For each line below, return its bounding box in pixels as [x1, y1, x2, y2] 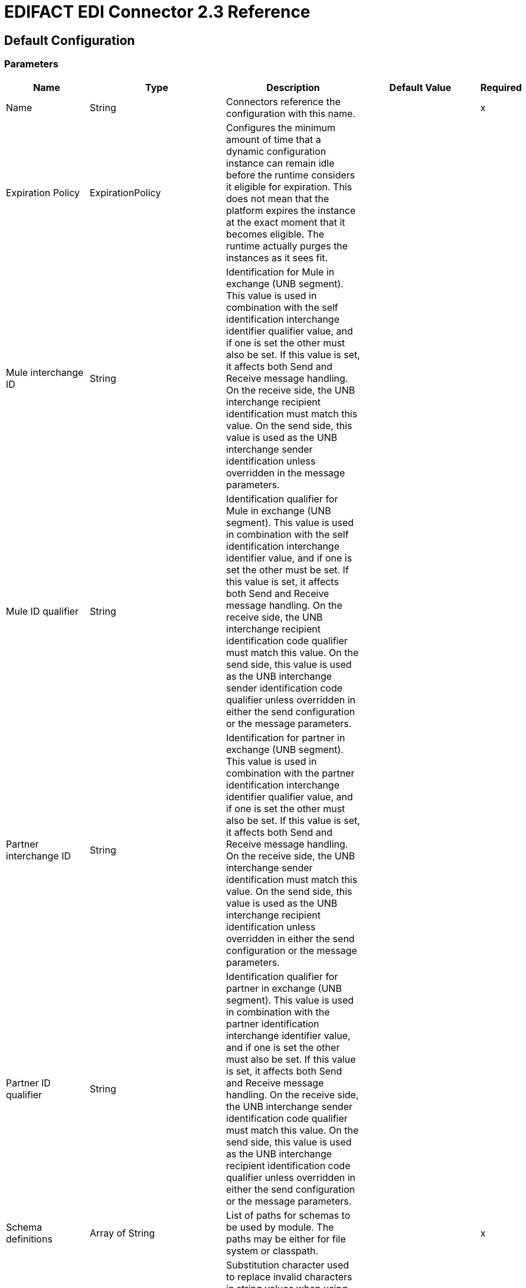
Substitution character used [226, 1258, 349, 1271]
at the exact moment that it [226, 216, 345, 228]
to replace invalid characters [226, 1270, 352, 1283]
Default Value [389, 81, 452, 93]
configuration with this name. [226, 107, 356, 119]
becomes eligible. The [226, 228, 325, 240]
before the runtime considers [226, 168, 355, 181]
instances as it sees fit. [226, 251, 328, 264]
